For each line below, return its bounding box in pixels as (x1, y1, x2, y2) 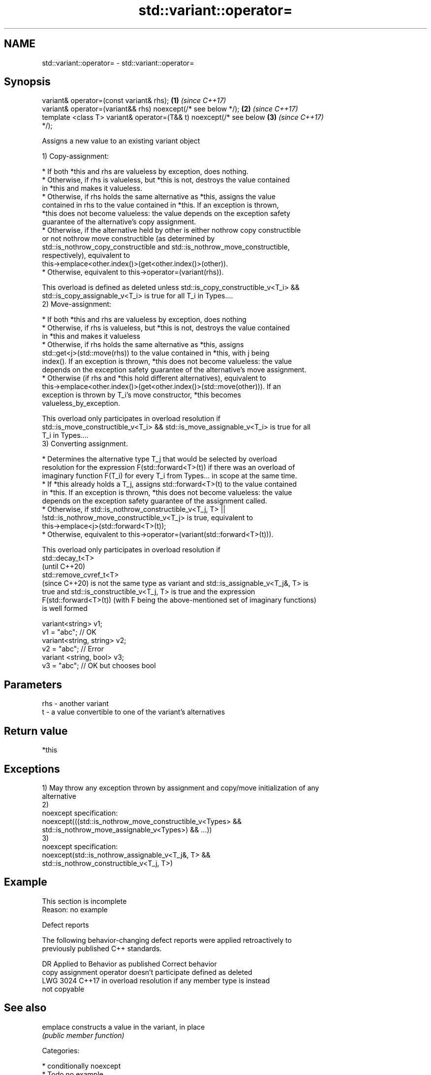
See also (4, 1002, 47, 1014)
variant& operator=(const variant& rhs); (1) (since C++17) (42, 96, 226, 105)
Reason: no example (42, 905, 108, 914)
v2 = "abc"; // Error (42, 645, 104, 653)
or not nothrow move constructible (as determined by (42, 234, 215, 243)
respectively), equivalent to (42, 251, 130, 260)
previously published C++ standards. (42, 944, 162, 953)
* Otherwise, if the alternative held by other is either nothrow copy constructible (42, 226, 301, 235)
